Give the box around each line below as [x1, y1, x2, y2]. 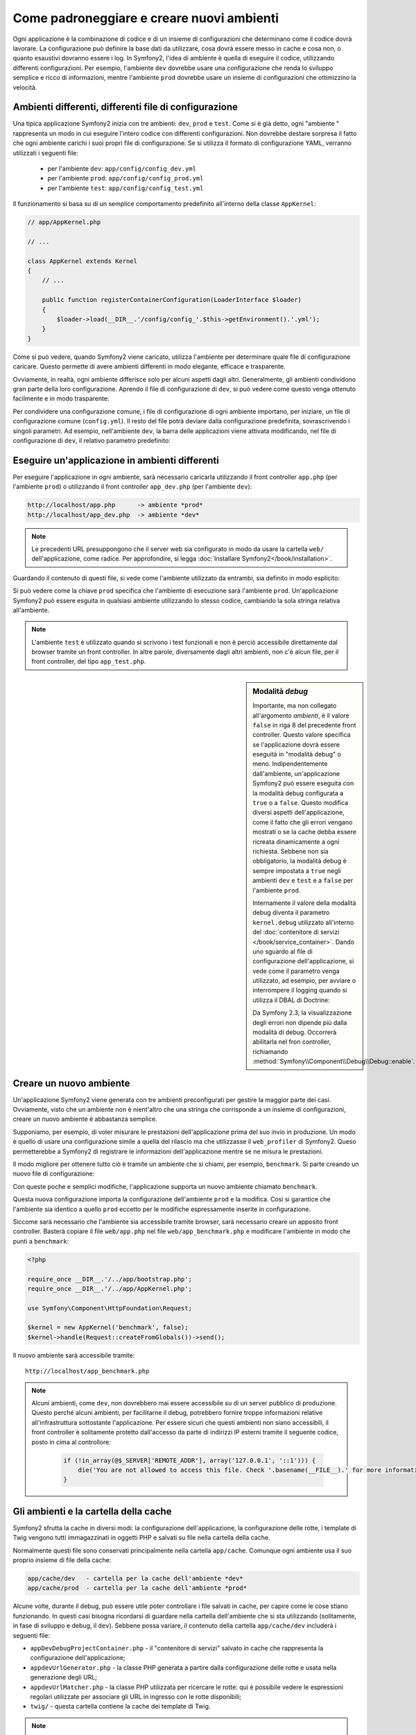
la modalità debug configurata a [252, 788, 344, 797]
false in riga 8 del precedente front [252, 720, 356, 729]
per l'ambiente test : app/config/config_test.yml [47, 184, 204, 192]
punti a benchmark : [12, 1237, 69, 1245]
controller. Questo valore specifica [252, 731, 351, 739]
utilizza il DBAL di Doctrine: [252, 996, 331, 1004]
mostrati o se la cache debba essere [252, 828, 357, 836]
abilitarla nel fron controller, [252, 1038, 331, 1046]
